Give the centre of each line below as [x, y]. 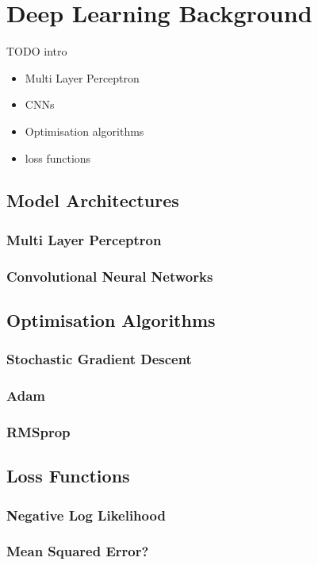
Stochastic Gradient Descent [99, 359]
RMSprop [38, 431]
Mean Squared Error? [78, 551]
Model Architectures [93, 200]
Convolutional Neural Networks [110, 276]
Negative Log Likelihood [86, 515]
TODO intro [37, 51]
